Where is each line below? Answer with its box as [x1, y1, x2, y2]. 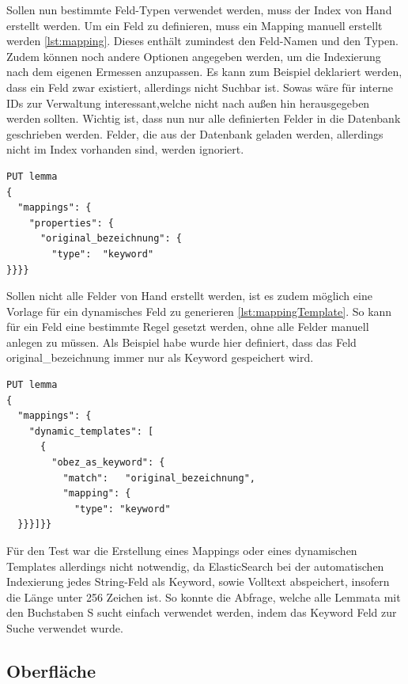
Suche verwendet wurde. [6, 619, 123, 636]
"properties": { [28, 217, 115, 229]
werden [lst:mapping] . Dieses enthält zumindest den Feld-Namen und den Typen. [6, 32, 399, 49]
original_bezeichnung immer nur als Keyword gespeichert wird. [6, 349, 314, 366]
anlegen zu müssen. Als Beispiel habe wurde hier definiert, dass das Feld [6, 333, 357, 350]
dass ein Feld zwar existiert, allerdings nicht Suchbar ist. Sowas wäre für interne [6, 78, 393, 95]
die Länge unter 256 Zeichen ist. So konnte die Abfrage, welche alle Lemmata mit [6, 588, 401, 605]
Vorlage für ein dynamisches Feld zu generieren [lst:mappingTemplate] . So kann [6, 302, 392, 319]
